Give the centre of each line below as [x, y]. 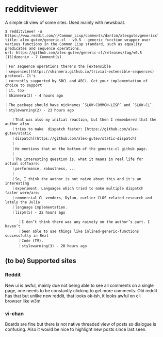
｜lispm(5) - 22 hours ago [38, 212]
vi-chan [15, 314]
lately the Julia [23, 202]
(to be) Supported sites [41, 261]
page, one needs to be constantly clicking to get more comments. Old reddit [81, 290]
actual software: [23, 163]
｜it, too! [16, 90]
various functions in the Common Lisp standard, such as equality [73, 44]
